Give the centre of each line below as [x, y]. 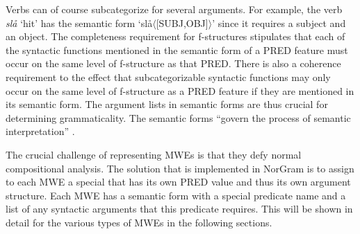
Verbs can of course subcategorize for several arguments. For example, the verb [174, 9]
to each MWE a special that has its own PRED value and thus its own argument [178, 182]
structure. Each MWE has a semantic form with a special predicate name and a [176, 195]
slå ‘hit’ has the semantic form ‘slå [79, 22]
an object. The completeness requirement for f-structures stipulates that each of [175, 36]
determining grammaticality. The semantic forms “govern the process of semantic [178, 117]
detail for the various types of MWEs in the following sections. [139, 222]
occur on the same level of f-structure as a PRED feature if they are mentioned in [180, 90]
